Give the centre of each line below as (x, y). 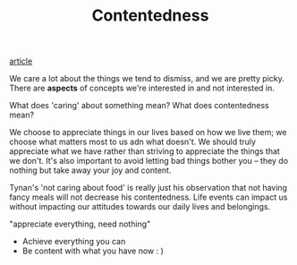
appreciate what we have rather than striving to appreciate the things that (144, 151)
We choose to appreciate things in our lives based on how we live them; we (148, 132)
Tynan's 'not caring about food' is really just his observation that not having (148, 188)
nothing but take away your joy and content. (90, 170)
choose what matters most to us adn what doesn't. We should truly (133, 142)
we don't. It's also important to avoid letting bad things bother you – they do (149, 161)
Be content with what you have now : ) (93, 251)
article (21, 61)
